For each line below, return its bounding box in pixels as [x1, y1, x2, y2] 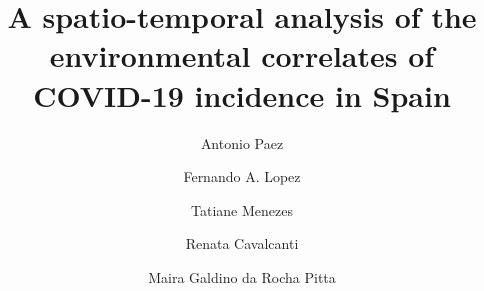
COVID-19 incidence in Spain [33, 74, 451, 115]
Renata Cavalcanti [185, 233, 299, 254]
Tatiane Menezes [191, 199, 293, 220]
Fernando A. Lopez [183, 166, 301, 187]
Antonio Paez [200, 132, 284, 153]
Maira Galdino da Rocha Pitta [148, 266, 336, 287]
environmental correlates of [49, 35, 435, 76]
